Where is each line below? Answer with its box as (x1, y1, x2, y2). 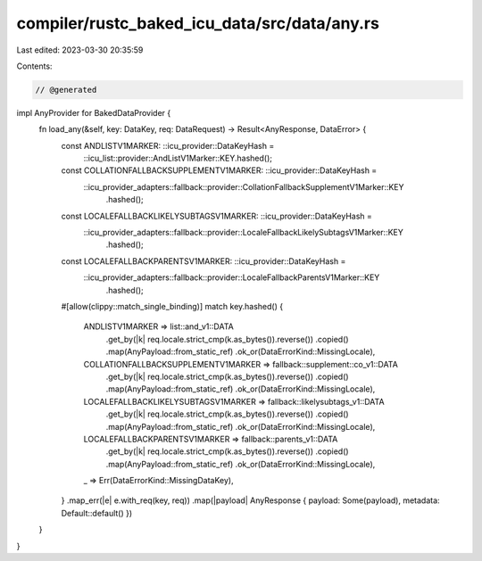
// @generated (35, 85, 97, 95)
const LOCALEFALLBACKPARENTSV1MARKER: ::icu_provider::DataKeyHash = (61, 255, 346, 267)
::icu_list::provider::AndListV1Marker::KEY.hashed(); (83, 153, 272, 164)
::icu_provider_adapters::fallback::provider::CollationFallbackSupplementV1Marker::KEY (83, 181, 405, 192)
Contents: (16, 61, 53, 71)
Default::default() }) (61, 507, 133, 518)
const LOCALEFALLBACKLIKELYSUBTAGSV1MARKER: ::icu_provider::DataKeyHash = (61, 210, 372, 221)
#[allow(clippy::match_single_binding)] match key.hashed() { (61, 301, 284, 311)
